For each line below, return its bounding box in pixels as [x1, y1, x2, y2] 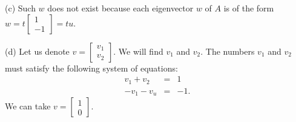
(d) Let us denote [5, 44, 70, 57]
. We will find [113, 44, 163, 57]
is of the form [223, 2, 274, 14]
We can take [5, 100, 51, 112]
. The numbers [200, 44, 255, 57]
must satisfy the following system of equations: [5, 61, 178, 74]
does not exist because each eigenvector [47, 2, 194, 14]
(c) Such [5, 2, 36, 14]
